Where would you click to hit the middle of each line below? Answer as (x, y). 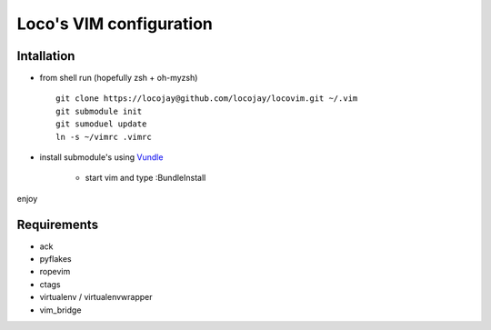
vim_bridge (60, 310)
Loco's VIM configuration (115, 24)
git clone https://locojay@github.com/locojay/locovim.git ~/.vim (207, 99)
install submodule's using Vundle (101, 157)
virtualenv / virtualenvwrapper (96, 297)
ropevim (55, 272)
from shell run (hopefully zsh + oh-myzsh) (119, 78)
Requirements (58, 224)
